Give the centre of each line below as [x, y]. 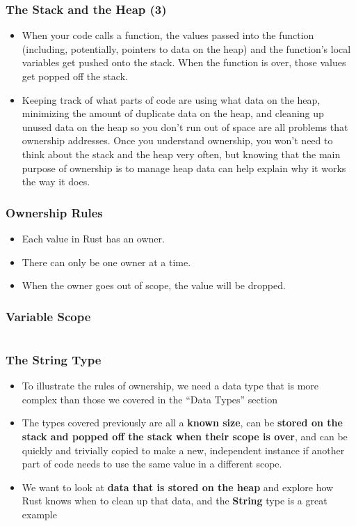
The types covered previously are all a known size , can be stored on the [182, 423]
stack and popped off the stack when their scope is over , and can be [185, 436]
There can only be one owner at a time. [106, 262]
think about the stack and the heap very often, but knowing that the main [181, 154]
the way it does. [56, 181]
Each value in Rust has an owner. [93, 238]
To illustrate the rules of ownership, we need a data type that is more [170, 386]
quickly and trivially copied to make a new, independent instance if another [183, 450]
